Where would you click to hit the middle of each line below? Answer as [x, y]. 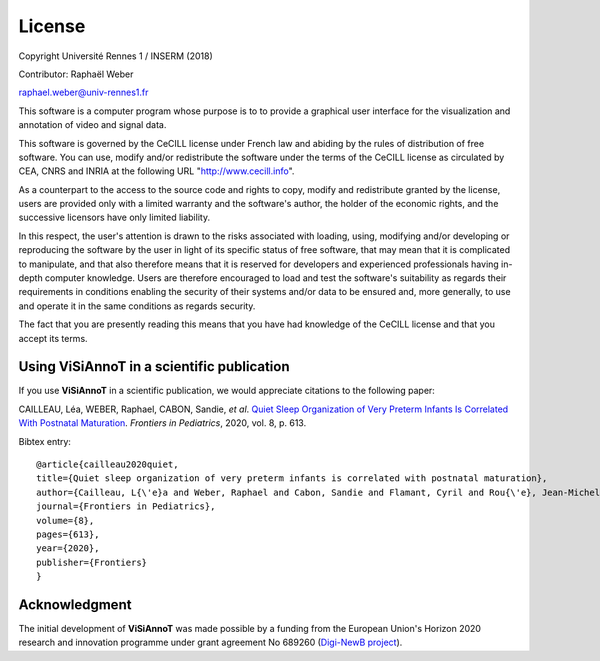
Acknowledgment [75, 604]
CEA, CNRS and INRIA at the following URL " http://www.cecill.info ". [156, 171]
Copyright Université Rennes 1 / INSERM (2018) [116, 56]
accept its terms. [53, 338]
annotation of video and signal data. [92, 125]
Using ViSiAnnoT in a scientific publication [154, 366]
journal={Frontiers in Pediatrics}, [126, 506]
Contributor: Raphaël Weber [76, 74]
